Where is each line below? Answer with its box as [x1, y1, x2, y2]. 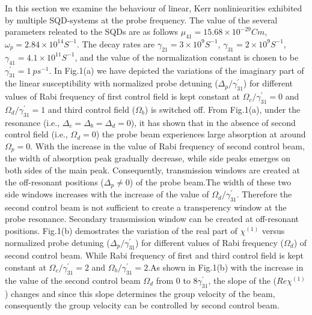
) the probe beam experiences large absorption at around [96, 128, 306, 140]
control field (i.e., [5, 128, 68, 140]
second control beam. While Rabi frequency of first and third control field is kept [5, 249, 304, 262]
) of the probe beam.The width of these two [129, 175, 292, 188]
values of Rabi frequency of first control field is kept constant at [5, 90, 240, 103]
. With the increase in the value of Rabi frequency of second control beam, [30, 139, 305, 152]
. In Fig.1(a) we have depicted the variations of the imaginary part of [49, 64, 304, 76]
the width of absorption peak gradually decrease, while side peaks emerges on [5, 152, 290, 164]
